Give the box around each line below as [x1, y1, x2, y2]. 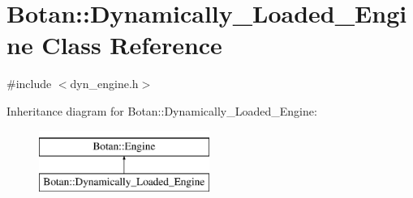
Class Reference [41, 28, 222, 61]
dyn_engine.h [70, 75, 139, 92]
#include [6, 75, 52, 92]
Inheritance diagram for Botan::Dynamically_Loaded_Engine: [6, 102, 317, 119]
